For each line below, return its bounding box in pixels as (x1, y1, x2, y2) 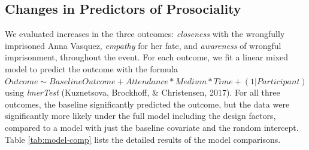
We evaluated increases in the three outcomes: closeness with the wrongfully (5, 27, 285, 40)
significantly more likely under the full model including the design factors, (5, 109, 276, 122)
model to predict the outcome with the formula (5, 62, 178, 75)
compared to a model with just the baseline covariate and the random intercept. (5, 121, 299, 133)
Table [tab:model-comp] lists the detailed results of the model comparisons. (5, 133, 281, 145)
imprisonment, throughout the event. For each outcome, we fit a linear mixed (5, 51, 288, 63)
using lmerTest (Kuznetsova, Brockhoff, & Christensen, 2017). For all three (5, 86, 280, 99)
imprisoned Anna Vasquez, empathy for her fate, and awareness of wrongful (5, 39, 281, 51)
